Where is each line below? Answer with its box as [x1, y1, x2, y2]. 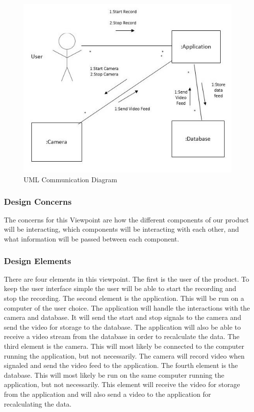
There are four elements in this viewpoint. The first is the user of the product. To [4, 273, 249, 284]
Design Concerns [4, 195, 72, 207]
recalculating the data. [4, 398, 72, 409]
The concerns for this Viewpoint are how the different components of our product [4, 214, 249, 224]
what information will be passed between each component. [4, 234, 179, 244]
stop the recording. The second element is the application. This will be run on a [4, 293, 244, 303]
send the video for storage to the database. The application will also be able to [4, 321, 241, 332]
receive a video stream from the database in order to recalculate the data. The [4, 331, 240, 341]
